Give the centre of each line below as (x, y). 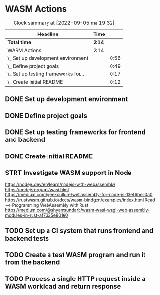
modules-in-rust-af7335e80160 (37, 215)
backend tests (27, 238)
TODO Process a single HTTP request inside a (75, 279)
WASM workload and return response (63, 286)
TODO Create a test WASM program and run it (75, 255)
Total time (19, 42)
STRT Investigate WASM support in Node (68, 173)
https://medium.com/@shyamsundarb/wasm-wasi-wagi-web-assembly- (78, 210)
